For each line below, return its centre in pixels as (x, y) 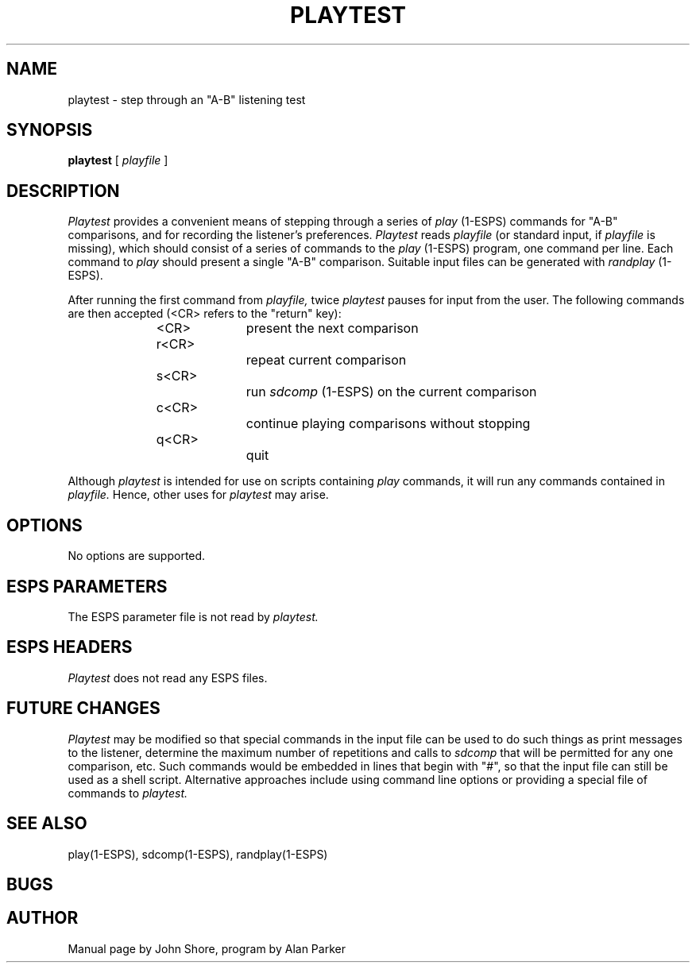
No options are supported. (137, 556)
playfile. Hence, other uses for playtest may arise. (198, 495)
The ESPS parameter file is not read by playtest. (193, 616)
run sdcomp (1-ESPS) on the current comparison (391, 392)
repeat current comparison (326, 360)
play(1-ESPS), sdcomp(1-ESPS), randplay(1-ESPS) (198, 854)
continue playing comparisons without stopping (388, 424)
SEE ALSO (47, 824)
